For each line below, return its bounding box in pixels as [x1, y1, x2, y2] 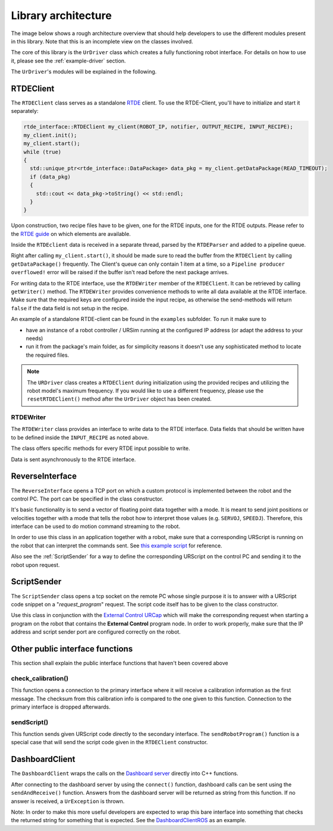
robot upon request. [11, 561, 60, 568]
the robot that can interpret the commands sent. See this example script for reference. [11, 542, 222, 549]
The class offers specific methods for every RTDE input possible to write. [11, 445, 190, 452]
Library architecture [11, 9, 112, 22]
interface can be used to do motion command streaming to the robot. [11, 523, 181, 530]
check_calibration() [11, 674, 68, 682]
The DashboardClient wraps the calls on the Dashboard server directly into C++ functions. [11, 770, 238, 777]
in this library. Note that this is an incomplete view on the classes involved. [11, 37, 193, 45]
